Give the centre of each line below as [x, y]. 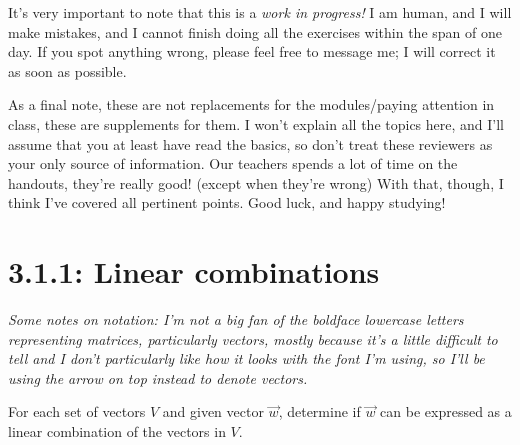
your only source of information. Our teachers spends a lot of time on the [233, 163]
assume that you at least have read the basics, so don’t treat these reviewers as [250, 143]
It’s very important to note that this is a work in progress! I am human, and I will [260, 12]
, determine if [319, 411]
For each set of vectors [77, 411]
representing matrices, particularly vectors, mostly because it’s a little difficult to [253, 338]
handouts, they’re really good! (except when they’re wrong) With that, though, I [256, 182]
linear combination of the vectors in [117, 431]
